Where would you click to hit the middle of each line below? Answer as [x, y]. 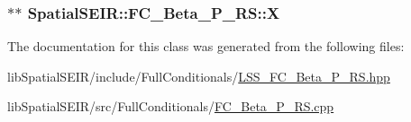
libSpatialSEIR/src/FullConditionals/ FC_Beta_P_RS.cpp [171, 106]
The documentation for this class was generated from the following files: [206, 46]
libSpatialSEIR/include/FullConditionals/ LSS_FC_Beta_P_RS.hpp [199, 76]
